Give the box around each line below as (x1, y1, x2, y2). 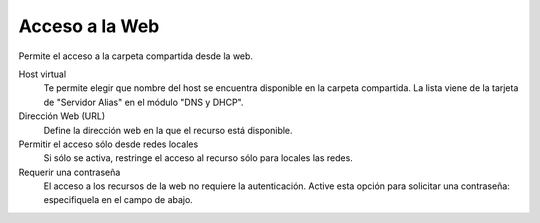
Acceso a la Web (18, 15, 160, 37)
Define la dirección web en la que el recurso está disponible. (43, 124, 294, 136)
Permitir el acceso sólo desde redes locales (18, 138, 199, 150)
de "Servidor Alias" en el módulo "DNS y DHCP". (43, 96, 244, 108)
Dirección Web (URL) (18, 110, 105, 122)
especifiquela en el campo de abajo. (43, 194, 194, 206)
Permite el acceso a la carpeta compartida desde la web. (18, 50, 254, 62)
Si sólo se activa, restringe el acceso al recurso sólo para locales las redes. (43, 152, 354, 164)
